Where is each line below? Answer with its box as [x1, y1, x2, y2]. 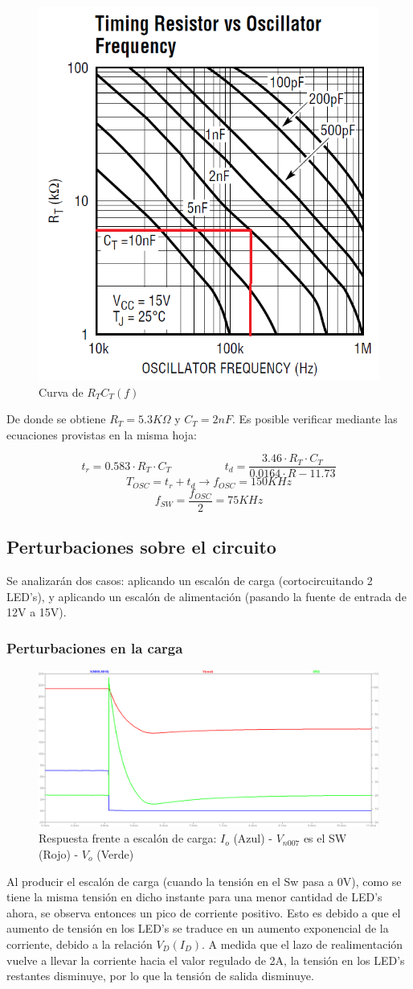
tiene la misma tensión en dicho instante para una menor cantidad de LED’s [6, 888, 382, 905]
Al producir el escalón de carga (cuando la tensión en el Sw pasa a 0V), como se [6, 872, 402, 889]
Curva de [39, 383, 84, 400]
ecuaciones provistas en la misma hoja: [6, 426, 197, 443]
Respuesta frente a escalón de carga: [39, 830, 217, 847]
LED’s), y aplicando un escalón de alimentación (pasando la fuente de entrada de [6, 587, 407, 604]
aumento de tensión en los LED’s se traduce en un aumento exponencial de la [6, 920, 389, 937]
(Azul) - [233, 830, 273, 847]
